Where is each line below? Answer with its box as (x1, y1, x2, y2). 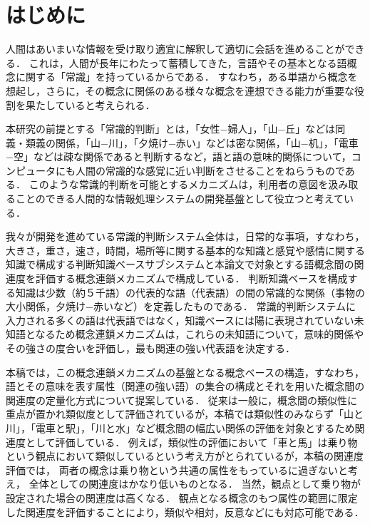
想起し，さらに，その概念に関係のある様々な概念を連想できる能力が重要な (6, 83, 355, 98)
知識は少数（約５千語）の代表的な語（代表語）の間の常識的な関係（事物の (15, 284, 365, 299)
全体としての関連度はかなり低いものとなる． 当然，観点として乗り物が (29, 476, 361, 491)
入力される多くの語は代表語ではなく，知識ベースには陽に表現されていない (6, 312, 354, 327)
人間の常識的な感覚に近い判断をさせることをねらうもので (75, 163, 345, 178)
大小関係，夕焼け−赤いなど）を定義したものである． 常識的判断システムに (6, 299, 356, 314)
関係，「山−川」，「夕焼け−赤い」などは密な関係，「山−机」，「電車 (55, 135, 359, 150)
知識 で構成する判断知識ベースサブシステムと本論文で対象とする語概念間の (6, 257, 354, 272)
